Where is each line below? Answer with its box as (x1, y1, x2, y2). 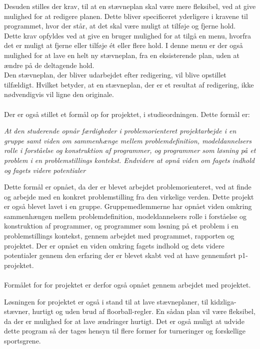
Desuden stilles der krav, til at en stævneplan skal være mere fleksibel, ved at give (4, 1, 256, 11)
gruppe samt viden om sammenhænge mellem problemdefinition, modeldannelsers (4, 135, 252, 145)
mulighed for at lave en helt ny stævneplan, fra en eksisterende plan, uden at (4, 49, 239, 60)
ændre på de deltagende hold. (4, 59, 94, 70)
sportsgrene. (4, 335, 41, 345)
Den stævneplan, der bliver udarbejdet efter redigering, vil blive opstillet (4, 69, 226, 80)
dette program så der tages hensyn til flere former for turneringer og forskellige (4, 325, 245, 336)
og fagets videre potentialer (4, 164, 86, 175)
